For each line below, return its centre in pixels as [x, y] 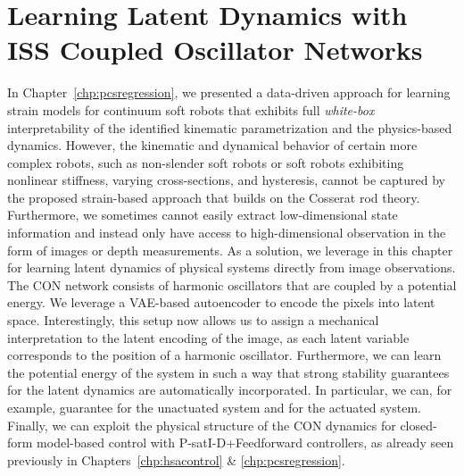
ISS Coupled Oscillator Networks [215, 50]
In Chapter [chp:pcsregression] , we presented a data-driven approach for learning [229, 92]
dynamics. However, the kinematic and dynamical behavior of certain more [212, 145]
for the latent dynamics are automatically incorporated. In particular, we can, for [230, 390]
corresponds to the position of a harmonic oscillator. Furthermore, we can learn [224, 355]
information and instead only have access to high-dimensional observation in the [227, 233]
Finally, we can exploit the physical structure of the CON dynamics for [202, 425]
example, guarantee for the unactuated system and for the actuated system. [214, 407]
